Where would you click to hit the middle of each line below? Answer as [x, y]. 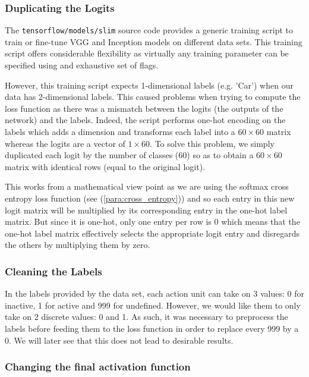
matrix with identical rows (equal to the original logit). [105, 166]
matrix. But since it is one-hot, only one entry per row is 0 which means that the [152, 222]
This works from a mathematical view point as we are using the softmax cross [147, 186]
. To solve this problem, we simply [212, 143]
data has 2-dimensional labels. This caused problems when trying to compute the [153, 97]
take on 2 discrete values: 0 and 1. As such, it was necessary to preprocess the [146, 317]
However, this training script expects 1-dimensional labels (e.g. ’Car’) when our [149, 85]
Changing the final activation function [98, 367]
